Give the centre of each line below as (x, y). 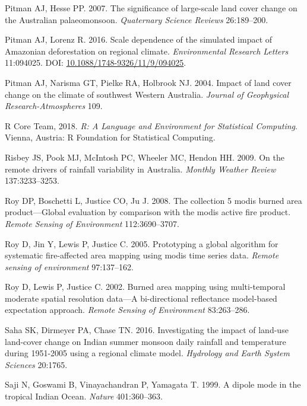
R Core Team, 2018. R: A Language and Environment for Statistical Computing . (151, 125)
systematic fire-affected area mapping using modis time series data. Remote (142, 255)
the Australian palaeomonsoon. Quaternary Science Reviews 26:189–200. (137, 19)
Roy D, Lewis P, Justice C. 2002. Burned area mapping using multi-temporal (145, 287)
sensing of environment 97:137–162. (69, 266)
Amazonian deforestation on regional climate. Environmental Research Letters (147, 51)
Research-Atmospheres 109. (54, 106)
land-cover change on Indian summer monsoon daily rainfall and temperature (145, 341)
